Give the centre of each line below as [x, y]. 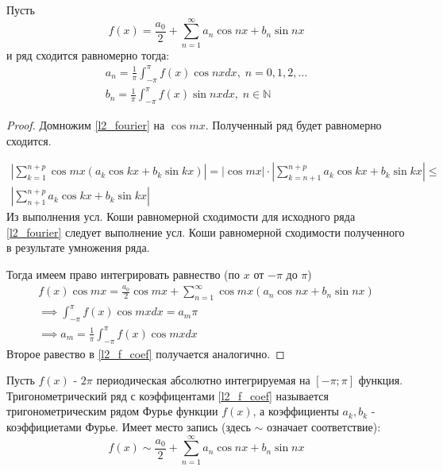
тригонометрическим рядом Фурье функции [112, 411]
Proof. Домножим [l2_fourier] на [86, 124]
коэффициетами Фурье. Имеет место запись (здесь [129, 426]
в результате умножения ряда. [78, 247]
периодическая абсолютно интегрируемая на [203, 380]
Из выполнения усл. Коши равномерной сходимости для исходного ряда [181, 216]
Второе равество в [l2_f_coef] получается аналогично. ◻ [146, 353]
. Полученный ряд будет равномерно [293, 124]
